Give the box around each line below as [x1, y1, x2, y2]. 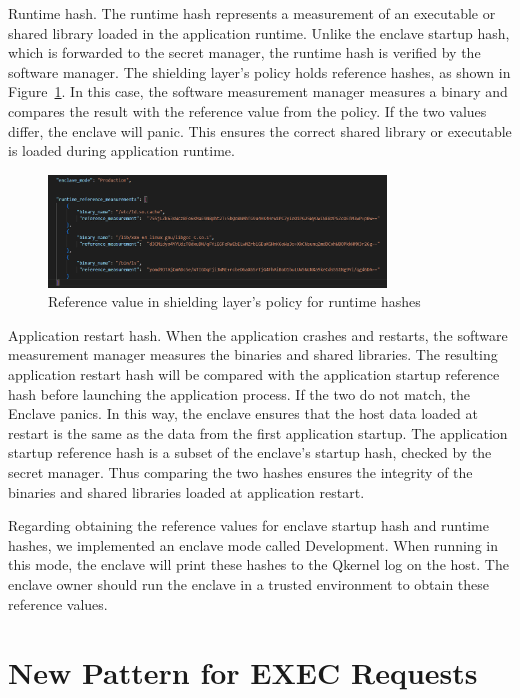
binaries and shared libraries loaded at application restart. [8, 481, 365, 502]
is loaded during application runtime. [8, 140, 235, 161]
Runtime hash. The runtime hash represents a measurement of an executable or [8, 3, 496, 23]
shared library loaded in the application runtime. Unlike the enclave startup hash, [8, 22, 510, 43]
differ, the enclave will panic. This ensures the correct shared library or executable [8, 120, 512, 141]
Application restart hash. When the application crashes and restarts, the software [8, 324, 508, 345]
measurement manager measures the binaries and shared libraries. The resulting [8, 344, 498, 365]
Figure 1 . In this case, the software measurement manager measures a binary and [8, 81, 508, 102]
